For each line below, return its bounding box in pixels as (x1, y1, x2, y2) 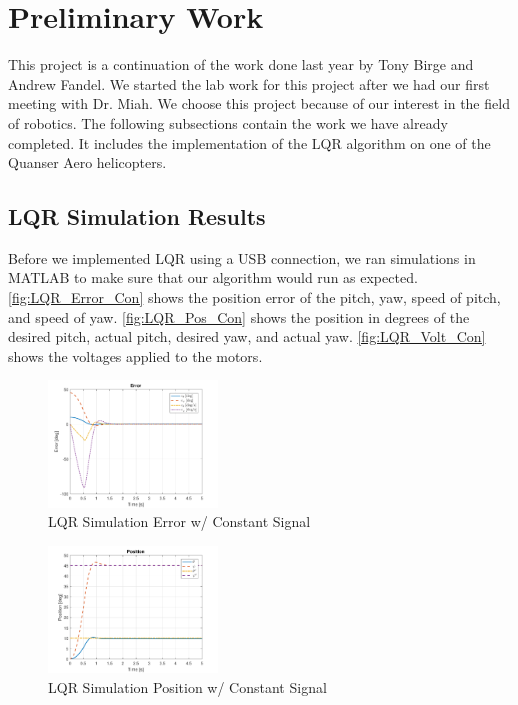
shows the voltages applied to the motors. (8, 345, 263, 366)
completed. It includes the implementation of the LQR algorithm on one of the (8, 132, 491, 153)
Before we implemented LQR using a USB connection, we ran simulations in (8, 247, 476, 268)
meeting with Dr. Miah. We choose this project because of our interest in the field (8, 93, 510, 114)
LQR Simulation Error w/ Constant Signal (48, 511, 311, 532)
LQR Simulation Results (8, 201, 266, 232)
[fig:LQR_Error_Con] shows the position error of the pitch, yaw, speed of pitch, (8, 287, 501, 308)
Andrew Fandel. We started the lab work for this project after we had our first (8, 73, 490, 94)
